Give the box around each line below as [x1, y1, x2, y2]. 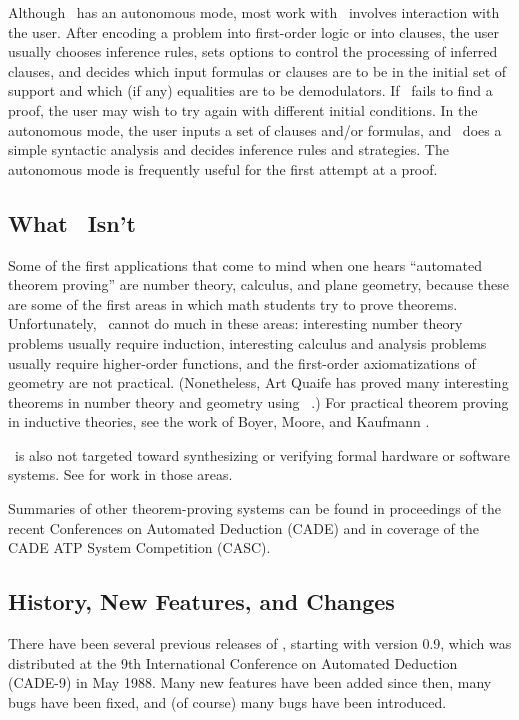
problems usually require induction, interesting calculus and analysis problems [8, 332, 487, 353]
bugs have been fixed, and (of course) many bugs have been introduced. [8, 691, 447, 712]
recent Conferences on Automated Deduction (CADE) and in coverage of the [8, 517, 479, 538]
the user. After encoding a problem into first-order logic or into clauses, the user [8, 21, 500, 42]
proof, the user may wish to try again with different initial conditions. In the [8, 99, 478, 120]
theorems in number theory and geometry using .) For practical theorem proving [8, 391, 509, 412]
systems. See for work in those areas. [8, 464, 233, 485]
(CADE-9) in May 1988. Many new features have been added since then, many [8, 672, 492, 693]
